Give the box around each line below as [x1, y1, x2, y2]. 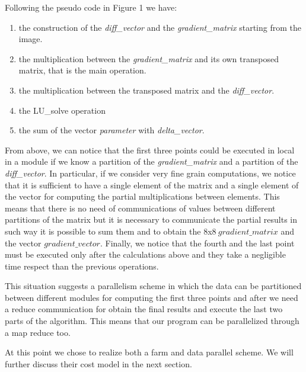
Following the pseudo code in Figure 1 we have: [5, 1, 177, 13]
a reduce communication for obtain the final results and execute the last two [5, 303, 283, 315]
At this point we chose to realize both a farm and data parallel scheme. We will [5, 346, 294, 358]
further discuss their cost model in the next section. [5, 357, 192, 370]
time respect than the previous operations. [5, 259, 159, 272]
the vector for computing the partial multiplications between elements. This [5, 190, 280, 203]
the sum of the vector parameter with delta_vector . [18, 124, 205, 136]
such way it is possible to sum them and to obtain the [5, 225, 201, 237]
